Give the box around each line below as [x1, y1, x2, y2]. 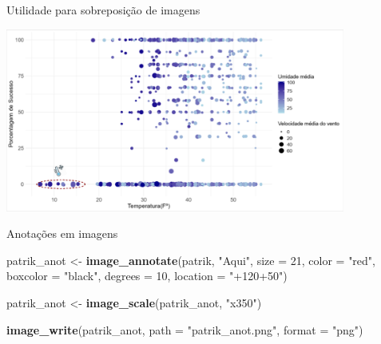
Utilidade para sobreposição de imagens [6, 2, 200, 18]
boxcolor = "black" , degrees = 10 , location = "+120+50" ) [6, 267, 288, 284]
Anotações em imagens [6, 225, 118, 242]
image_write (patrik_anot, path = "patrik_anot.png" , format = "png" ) [6, 321, 363, 338]
